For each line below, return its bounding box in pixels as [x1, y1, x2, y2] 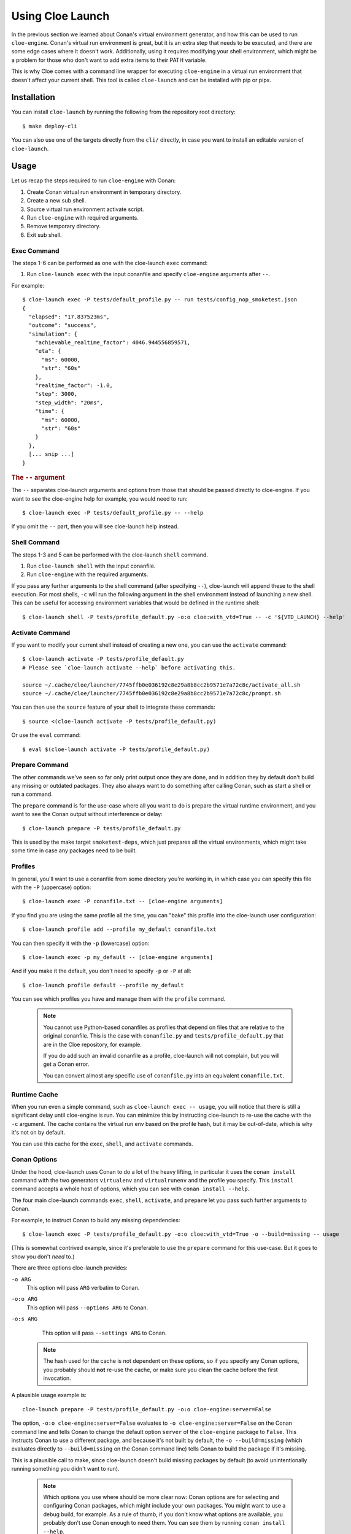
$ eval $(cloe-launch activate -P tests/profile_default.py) [22, 746, 210, 753]
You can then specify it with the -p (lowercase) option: [11, 939, 150, 947]
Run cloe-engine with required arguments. [26, 214, 139, 222]
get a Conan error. [43, 1060, 90, 1068]
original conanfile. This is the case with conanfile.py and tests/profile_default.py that [43, 1032, 283, 1039]
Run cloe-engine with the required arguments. [26, 571, 148, 578]
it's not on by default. [11, 1129, 66, 1136]
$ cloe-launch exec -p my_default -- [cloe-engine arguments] [22, 954, 214, 960]
